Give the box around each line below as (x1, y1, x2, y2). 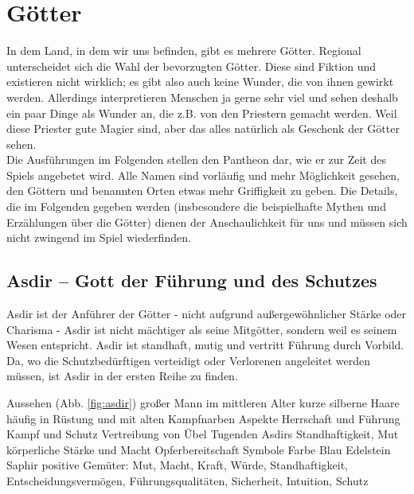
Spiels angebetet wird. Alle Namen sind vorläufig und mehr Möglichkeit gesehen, (6, 166, 400, 183)
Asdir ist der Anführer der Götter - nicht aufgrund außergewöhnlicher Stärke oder (6, 305, 407, 322)
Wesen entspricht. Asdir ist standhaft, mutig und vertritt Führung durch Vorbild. (6, 336, 404, 353)
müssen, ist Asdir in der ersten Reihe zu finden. (6, 368, 238, 384)
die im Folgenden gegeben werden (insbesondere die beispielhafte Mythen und (6, 198, 386, 215)
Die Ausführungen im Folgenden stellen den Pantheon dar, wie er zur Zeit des (6, 151, 386, 168)
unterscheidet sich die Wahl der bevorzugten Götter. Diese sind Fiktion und (6, 57, 377, 74)
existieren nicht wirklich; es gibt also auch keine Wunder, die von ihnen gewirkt (6, 73, 394, 90)
